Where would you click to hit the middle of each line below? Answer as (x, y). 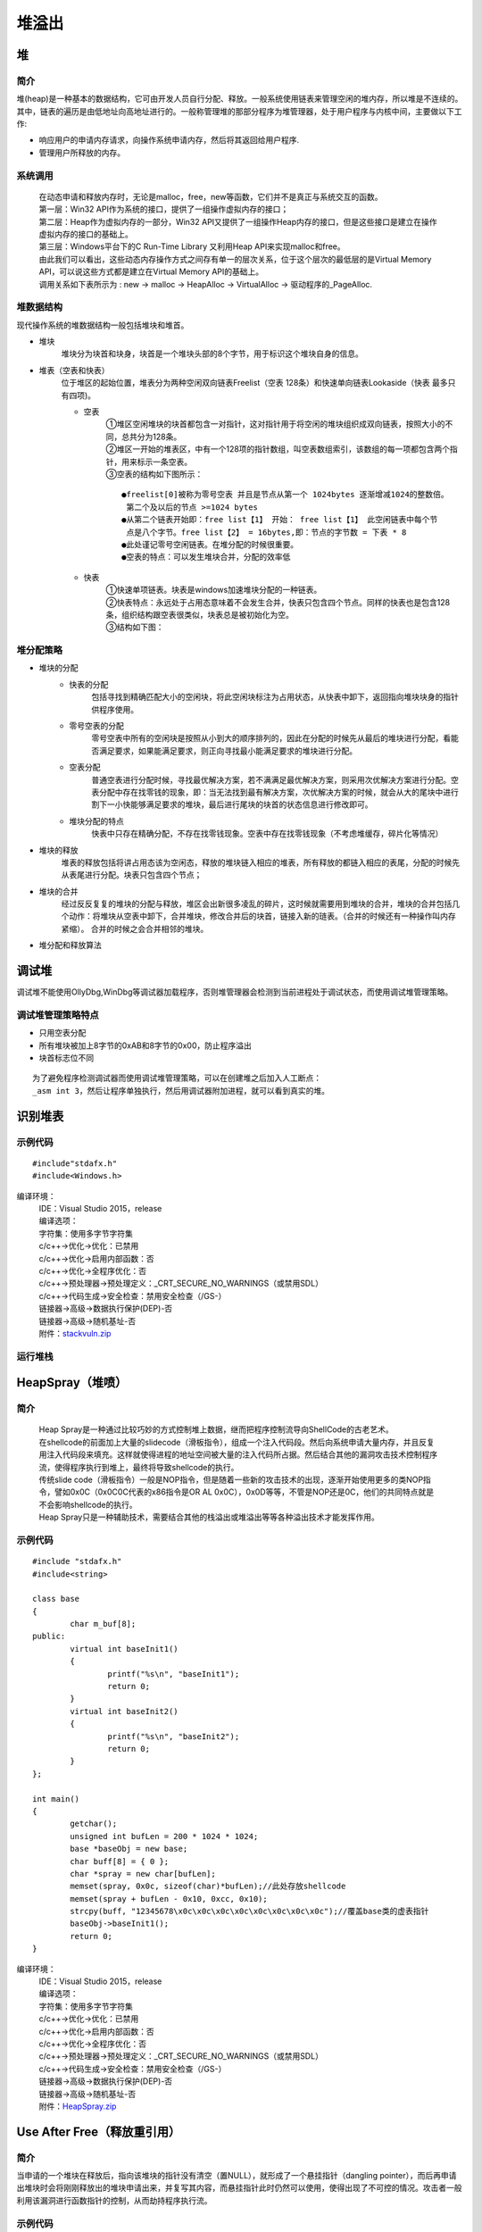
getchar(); (94, 1824)
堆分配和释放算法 (70, 945)
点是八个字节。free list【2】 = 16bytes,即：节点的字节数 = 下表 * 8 (266, 532)
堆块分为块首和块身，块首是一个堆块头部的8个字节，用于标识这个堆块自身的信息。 (212, 354)
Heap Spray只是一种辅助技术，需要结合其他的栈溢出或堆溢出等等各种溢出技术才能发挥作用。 (209, 1517)
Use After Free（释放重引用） (99, 2132)
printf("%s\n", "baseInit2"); (174, 1736)
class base (56, 1599)
